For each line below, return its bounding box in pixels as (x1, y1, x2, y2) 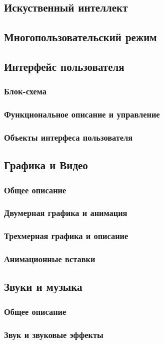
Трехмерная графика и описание (4, 230, 128, 242)
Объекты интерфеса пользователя (4, 131, 133, 143)
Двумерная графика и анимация (4, 206, 127, 219)
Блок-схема (4, 85, 46, 97)
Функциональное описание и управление (4, 108, 160, 121)
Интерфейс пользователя (4, 58, 124, 74)
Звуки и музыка (4, 279, 82, 294)
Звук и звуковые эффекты (4, 328, 103, 340)
